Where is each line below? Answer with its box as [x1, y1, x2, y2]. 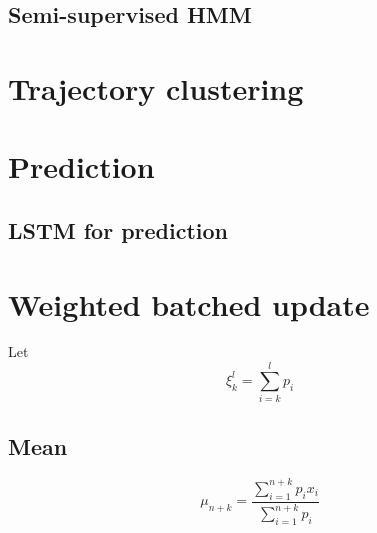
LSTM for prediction [8, 214, 229, 245]
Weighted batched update [8, 283, 370, 324]
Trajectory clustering [8, 67, 304, 108]
